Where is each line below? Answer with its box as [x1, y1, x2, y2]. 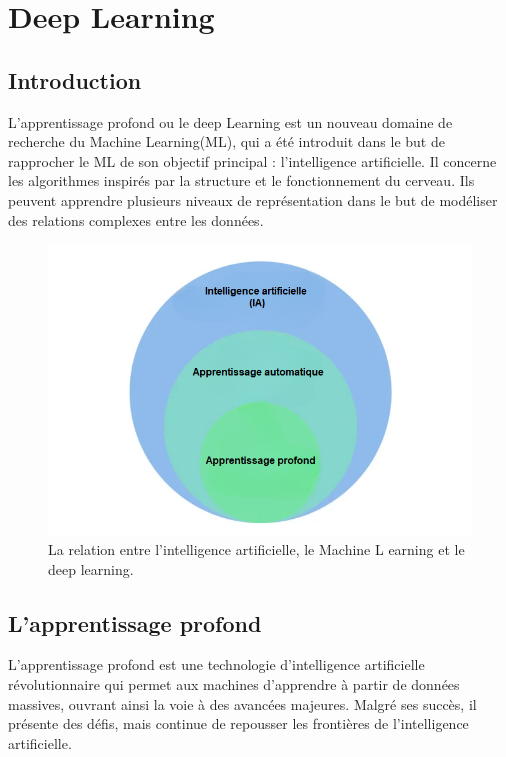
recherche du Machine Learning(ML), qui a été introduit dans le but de [8, 131, 445, 152]
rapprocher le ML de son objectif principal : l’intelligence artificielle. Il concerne [8, 150, 497, 171]
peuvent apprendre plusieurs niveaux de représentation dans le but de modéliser [8, 189, 498, 210]
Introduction [8, 64, 142, 95]
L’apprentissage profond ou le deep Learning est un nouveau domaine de [8, 111, 453, 132]
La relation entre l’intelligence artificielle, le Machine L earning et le [48, 538, 465, 559]
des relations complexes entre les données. [8, 209, 264, 230]
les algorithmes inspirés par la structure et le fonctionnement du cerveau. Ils [8, 170, 475, 191]
